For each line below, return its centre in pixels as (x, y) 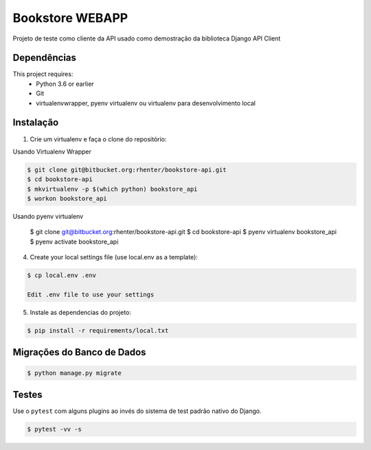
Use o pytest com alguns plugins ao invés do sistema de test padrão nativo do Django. (137, 411)
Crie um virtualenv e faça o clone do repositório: (98, 139)
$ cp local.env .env (61, 275)
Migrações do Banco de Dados (79, 352)
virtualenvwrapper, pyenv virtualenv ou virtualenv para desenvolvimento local (146, 103)
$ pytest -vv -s (55, 429)
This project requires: (43, 74)
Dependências (45, 58)
